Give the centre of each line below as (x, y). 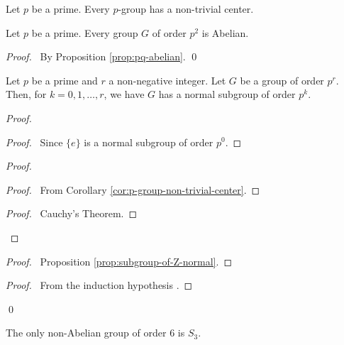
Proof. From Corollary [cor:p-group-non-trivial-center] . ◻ (133, 189)
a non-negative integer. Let (167, 80)
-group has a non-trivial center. (186, 9)
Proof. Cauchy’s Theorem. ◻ (72, 213)
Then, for (26, 94)
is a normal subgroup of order (149, 142)
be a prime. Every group (85, 32)
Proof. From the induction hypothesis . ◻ (99, 285)
